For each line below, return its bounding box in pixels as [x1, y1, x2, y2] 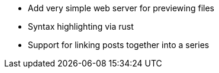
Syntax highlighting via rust [28, 21, 134, 31]
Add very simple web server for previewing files [28, 3, 214, 13]
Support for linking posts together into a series [28, 40, 210, 50]
